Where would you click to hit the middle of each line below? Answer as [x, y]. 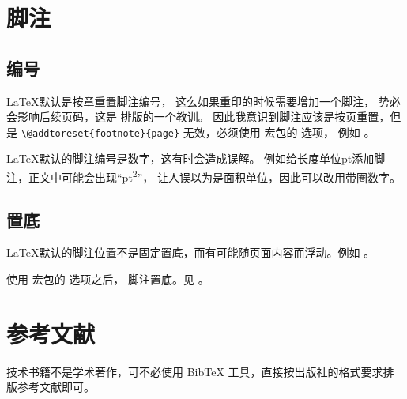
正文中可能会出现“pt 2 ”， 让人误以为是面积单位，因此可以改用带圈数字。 [214, 176]
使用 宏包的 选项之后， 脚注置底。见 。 [108, 279]
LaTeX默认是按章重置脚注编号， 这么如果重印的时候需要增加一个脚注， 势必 [203, 101]
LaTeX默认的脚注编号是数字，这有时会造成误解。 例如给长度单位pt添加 [190, 158]
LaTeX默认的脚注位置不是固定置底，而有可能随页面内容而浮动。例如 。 [191, 252]
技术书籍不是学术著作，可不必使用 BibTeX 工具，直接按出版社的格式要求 [195, 371]
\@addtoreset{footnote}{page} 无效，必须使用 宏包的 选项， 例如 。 [198, 132]
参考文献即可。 [56, 387]
